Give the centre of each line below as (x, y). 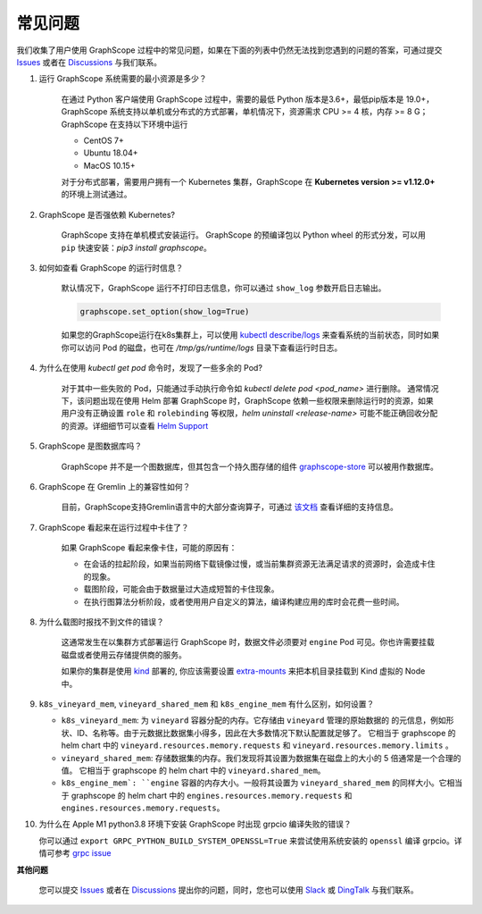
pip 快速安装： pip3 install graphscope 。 (136, 247)
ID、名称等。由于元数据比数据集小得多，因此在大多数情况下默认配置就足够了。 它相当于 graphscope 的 (266, 733)
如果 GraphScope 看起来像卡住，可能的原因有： (149, 548)
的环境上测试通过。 (96, 194)
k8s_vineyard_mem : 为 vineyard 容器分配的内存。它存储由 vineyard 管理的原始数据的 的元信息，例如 (253, 720)
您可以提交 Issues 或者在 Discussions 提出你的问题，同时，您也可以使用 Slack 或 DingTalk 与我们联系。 (229, 890)
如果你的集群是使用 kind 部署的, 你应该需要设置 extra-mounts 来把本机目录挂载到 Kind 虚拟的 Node (243, 671)
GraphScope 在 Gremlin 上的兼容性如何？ (115, 486)
